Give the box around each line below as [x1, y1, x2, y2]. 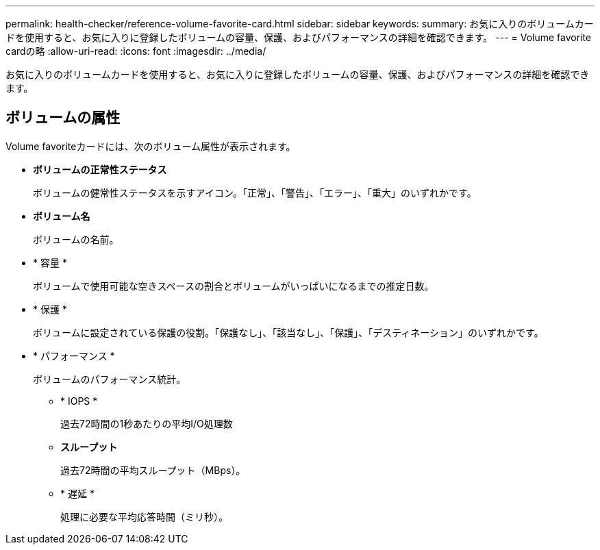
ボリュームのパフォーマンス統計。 [33, 373, 186, 385]
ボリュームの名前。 [33, 233, 119, 245]
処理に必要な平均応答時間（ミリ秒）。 [60, 510, 228, 523]
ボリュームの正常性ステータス [33, 163, 167, 175]
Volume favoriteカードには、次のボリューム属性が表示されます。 [5, 140, 296, 152]
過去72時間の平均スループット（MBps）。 [60, 464, 246, 476]
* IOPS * [60, 395, 98, 407]
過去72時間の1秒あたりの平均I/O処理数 [60, 417, 233, 429]
